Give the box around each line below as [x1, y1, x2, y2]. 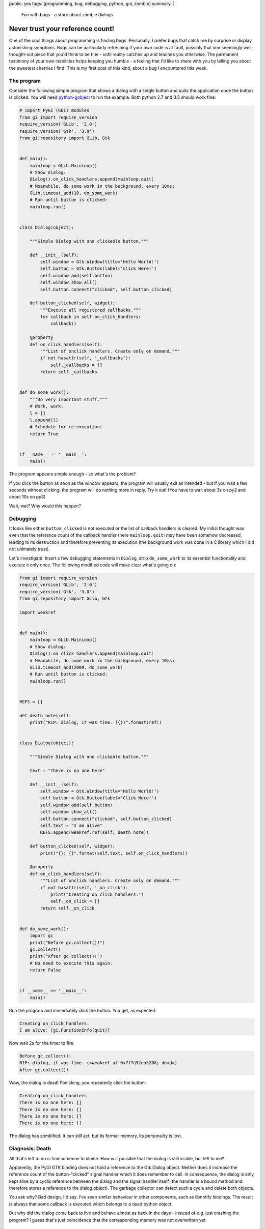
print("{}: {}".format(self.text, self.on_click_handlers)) [40, 850, 188, 856]
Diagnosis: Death [9, 1145, 51, 1152]
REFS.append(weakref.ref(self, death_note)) [40, 830, 149, 835]
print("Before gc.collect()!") [29, 939, 105, 945]
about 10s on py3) [9, 494, 46, 500]
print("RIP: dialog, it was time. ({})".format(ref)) [29, 720, 162, 725]
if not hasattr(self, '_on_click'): [40, 885, 129, 890]
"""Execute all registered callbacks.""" [40, 307, 141, 313]
